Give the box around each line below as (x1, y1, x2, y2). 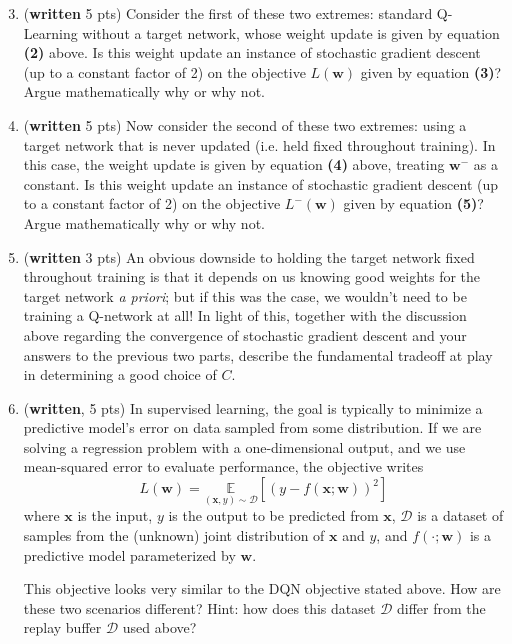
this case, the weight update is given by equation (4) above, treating (23, 154, 445, 175)
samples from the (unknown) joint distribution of (23, 524, 325, 545)
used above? (122, 617, 197, 638)
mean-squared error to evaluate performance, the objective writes (23, 456, 424, 477)
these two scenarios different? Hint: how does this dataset (23, 597, 376, 618)
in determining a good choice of (23, 364, 217, 385)
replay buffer (23, 617, 102, 638)
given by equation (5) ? (343, 193, 484, 214)
